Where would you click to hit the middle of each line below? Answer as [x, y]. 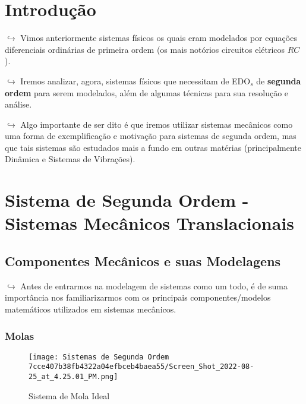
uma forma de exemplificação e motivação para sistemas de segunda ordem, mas [151, 136]
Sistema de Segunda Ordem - [127, 200]
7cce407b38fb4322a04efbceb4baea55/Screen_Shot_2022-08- [141, 367]
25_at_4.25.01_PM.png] [73, 377]
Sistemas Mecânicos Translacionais [150, 223]
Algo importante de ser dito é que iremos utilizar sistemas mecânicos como [157, 124]
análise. [18, 104]
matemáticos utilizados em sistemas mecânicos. [91, 309]
